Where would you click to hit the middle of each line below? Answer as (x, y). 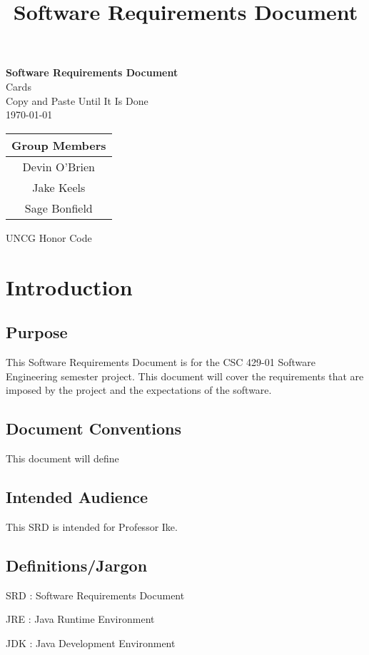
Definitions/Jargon (77, 565)
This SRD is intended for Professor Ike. (92, 526)
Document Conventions (94, 428)
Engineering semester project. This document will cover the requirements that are (185, 376)
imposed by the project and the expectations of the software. (139, 390)
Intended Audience (77, 496)
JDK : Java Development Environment (91, 643)
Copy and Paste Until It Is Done (77, 100)
